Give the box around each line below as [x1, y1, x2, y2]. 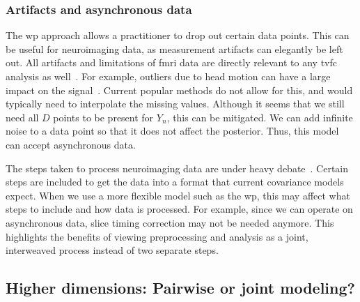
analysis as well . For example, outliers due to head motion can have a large [6, 69, 331, 83]
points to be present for [53, 110, 154, 124]
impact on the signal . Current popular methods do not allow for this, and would [6, 82, 353, 97]
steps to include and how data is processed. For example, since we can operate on [6, 202, 353, 216]
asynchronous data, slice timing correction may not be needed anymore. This [6, 215, 334, 229]
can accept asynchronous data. [6, 137, 136, 151]
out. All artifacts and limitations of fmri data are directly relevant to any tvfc [6, 55, 338, 70]
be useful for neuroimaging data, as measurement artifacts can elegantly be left [6, 41, 343, 56]
